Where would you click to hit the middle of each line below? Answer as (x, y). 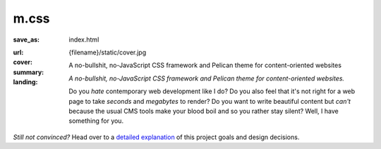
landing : (25, 82)
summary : (29, 72)
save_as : (26, 40)
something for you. (96, 121)
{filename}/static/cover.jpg (108, 52)
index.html (84, 40)
